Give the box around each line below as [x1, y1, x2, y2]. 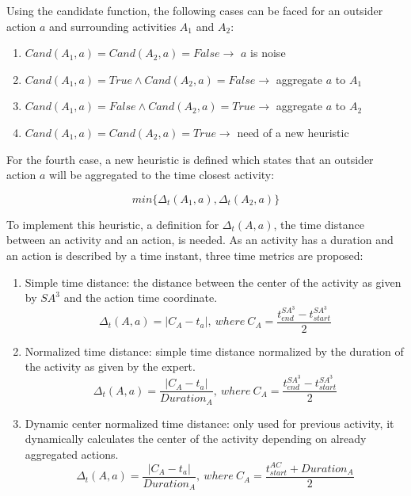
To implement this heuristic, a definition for [6, 216, 219, 232]
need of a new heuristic [237, 124, 349, 140]
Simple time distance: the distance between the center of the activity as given [25, 273, 401, 290]
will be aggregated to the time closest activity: [49, 166, 275, 183]
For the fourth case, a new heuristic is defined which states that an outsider [6, 151, 374, 167]
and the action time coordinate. [63, 289, 218, 306]
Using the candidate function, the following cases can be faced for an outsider [6, 2, 383, 18]
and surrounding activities [49, 17, 177, 34]
